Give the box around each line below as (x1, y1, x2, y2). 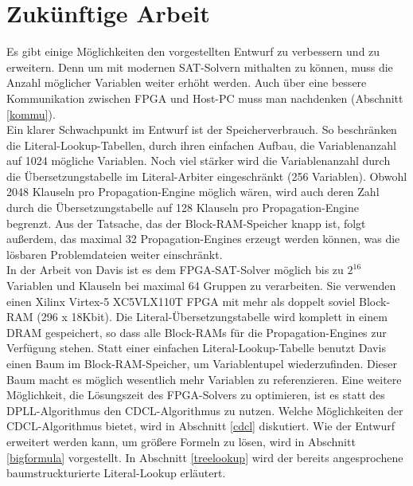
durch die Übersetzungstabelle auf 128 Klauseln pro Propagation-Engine (6, 199, 360, 216)
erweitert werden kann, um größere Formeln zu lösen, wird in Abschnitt (6, 433, 356, 449)
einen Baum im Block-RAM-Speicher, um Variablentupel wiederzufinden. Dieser (6, 355, 398, 371)
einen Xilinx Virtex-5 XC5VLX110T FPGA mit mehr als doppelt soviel (6, 292, 356, 309)
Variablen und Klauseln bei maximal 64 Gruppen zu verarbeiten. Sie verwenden (6, 277, 396, 294)
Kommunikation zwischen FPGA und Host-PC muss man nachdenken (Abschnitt (6, 89, 403, 106)
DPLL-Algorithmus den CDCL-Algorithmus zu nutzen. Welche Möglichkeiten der (6, 402, 403, 418)
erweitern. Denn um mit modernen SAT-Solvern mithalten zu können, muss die (6, 58, 393, 75)
